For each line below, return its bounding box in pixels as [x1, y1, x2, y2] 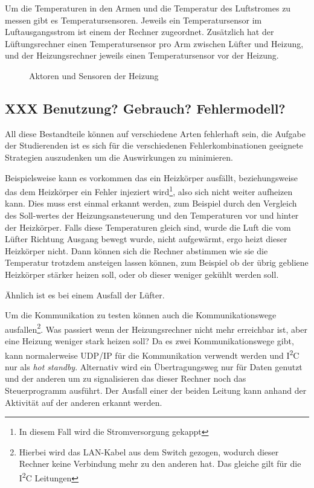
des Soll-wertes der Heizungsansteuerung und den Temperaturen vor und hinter [5, 208, 299, 221]
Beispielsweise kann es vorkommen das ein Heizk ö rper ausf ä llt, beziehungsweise [5, 171, 298, 184]
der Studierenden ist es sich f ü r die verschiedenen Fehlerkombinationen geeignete [5, 139, 303, 152]
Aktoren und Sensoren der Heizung [29, 69, 159, 82]
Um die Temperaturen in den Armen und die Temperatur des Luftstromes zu [5, 2, 291, 14]
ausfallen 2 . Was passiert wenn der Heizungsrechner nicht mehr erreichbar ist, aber [5, 321, 307, 335]
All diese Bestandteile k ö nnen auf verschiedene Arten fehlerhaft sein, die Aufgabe [5, 127, 306, 140]
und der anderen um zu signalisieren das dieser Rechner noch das [5, 372, 246, 385]
